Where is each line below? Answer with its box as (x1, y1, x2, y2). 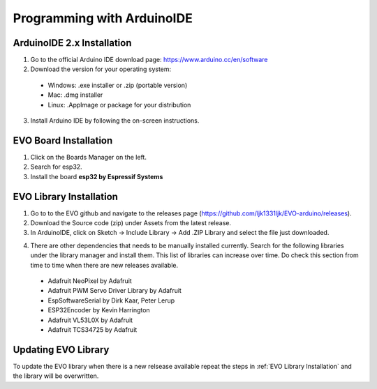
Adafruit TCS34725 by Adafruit (47, 325, 138, 334)
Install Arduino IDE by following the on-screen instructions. (30, 116, 200, 125)
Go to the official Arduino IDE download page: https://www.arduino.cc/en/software (30, 56, 268, 64)
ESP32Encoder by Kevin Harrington (47, 306, 150, 314)
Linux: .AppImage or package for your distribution (47, 100, 191, 109)
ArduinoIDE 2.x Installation (13, 37, 132, 49)
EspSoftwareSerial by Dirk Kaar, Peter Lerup (47, 296, 175, 305)
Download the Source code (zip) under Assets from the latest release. (30, 219, 232, 227)
